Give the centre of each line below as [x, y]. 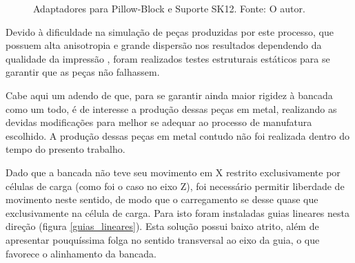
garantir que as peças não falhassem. [83, 72]
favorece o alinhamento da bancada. [81, 253]
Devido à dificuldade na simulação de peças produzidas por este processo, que [170, 31]
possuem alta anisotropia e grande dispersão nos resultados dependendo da [164, 45]
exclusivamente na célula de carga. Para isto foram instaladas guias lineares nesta [178, 212]
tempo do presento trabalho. [65, 149]
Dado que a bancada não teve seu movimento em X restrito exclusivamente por [173, 172]
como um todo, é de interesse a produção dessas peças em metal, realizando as [171, 108]
